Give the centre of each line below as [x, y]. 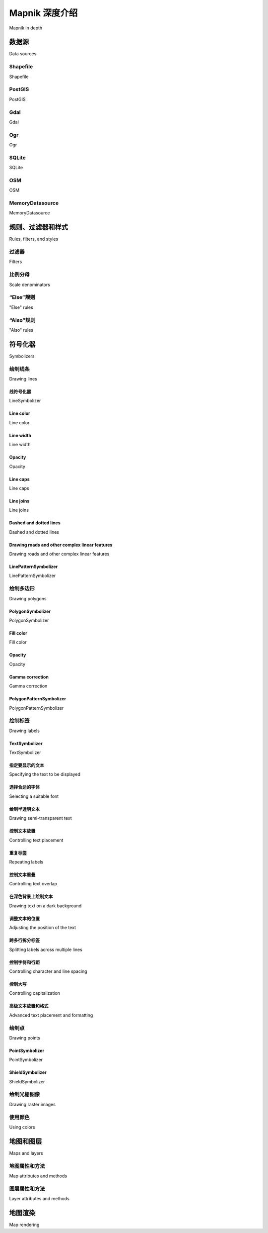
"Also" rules [21, 330]
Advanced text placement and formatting [51, 1015]
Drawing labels [24, 731]
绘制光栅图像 [25, 1094]
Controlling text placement [36, 840]
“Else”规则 [22, 297]
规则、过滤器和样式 [38, 227]
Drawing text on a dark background [45, 906]
